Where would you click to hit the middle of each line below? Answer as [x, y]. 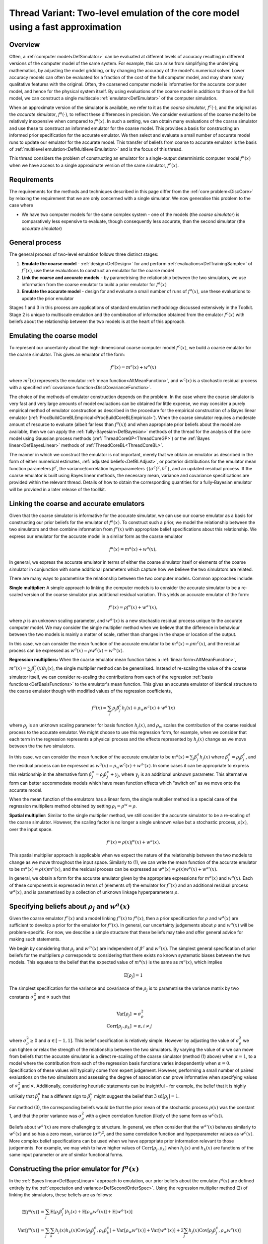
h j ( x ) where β [214, 757]
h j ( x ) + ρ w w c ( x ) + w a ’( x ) [148, 708]
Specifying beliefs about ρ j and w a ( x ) [69, 906]
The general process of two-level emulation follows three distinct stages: [84, 254]
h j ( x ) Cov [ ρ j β [202, 1231]
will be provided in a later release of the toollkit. [58, 489]
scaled [16, 594]
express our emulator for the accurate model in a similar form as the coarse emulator [96, 536]
